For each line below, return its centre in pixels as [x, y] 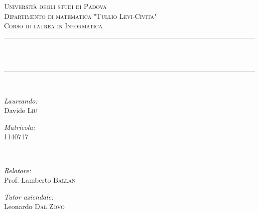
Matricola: [20, 127]
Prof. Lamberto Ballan [40, 180]
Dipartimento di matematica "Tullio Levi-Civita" [80, 16]
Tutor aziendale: [29, 196]
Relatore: [18, 170]
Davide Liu [21, 110]
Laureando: [21, 100]
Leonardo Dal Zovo [34, 206]
